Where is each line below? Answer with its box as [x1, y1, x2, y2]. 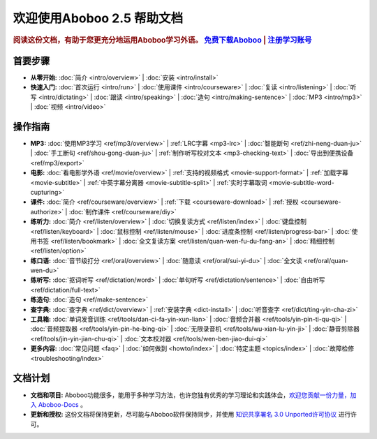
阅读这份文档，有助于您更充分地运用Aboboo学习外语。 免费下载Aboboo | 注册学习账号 [13, 35, 312, 45]
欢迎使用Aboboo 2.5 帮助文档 [13, 10, 184, 26]
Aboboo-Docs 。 [38, 400, 87, 408]
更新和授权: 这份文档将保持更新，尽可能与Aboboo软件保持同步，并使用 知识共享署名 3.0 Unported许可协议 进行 [30, 410, 351, 419]
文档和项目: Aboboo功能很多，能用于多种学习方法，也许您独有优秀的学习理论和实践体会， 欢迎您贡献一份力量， [30, 391, 350, 399]
